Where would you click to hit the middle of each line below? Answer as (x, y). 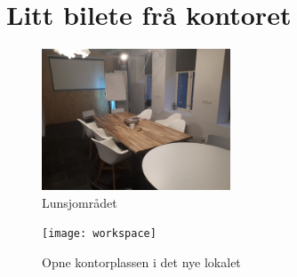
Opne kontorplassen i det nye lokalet (141, 261)
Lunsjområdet (80, 202)
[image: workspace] (99, 234)
